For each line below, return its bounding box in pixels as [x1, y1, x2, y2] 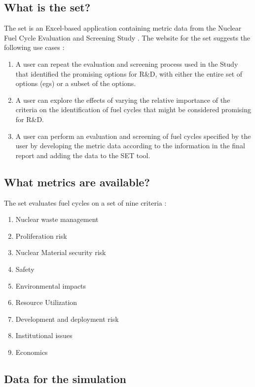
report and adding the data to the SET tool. [15, 150, 150, 160]
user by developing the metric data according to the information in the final [15, 140, 245, 151]
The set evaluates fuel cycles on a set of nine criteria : [4, 197, 167, 208]
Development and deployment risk [15, 313, 119, 324]
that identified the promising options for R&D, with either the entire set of [15, 68, 243, 79]
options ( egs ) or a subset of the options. [15, 78, 136, 88]
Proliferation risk [15, 230, 67, 241]
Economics [15, 346, 48, 357]
